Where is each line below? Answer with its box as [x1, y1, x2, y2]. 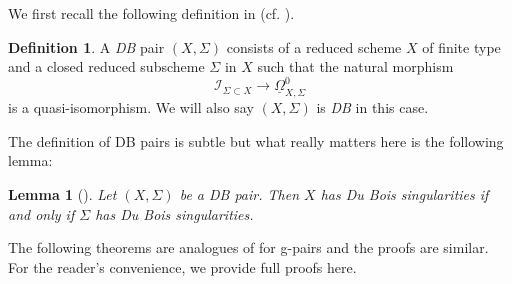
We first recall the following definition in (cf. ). [8, 3, 295, 23]
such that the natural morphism [257, 56, 454, 77]
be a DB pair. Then [179, 184, 300, 205]
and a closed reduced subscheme [8, 56, 205, 77]
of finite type [422, 36, 501, 57]
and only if [8, 203, 75, 224]
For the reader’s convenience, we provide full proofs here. [8, 256, 357, 277]
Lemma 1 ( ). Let [8, 184, 117, 205]
